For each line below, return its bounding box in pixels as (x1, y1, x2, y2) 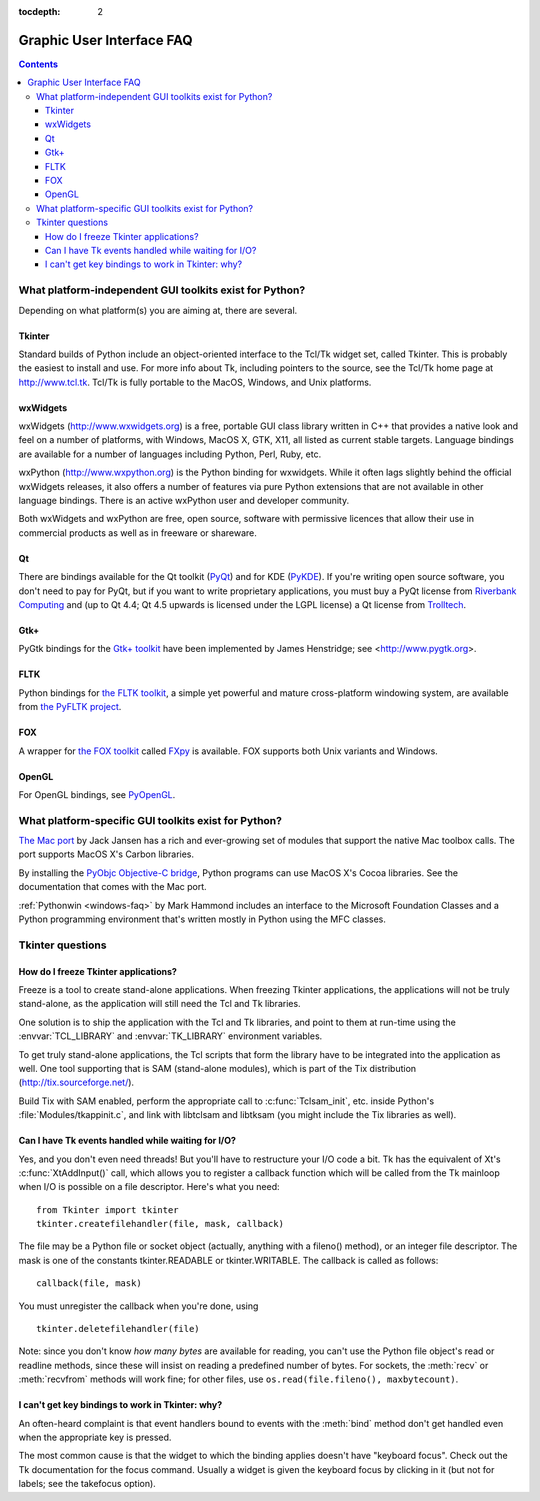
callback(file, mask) (36, 1278, 142, 1289)
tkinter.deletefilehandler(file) (36, 1323, 200, 1335)
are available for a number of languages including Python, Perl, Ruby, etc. (18, 448, 322, 460)
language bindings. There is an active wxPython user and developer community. (18, 495, 350, 507)
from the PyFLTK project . (18, 701, 122, 713)
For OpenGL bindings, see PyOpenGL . (18, 788, 176, 800)
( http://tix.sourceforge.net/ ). (18, 1076, 135, 1089)
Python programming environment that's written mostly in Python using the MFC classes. (18, 913, 387, 925)
